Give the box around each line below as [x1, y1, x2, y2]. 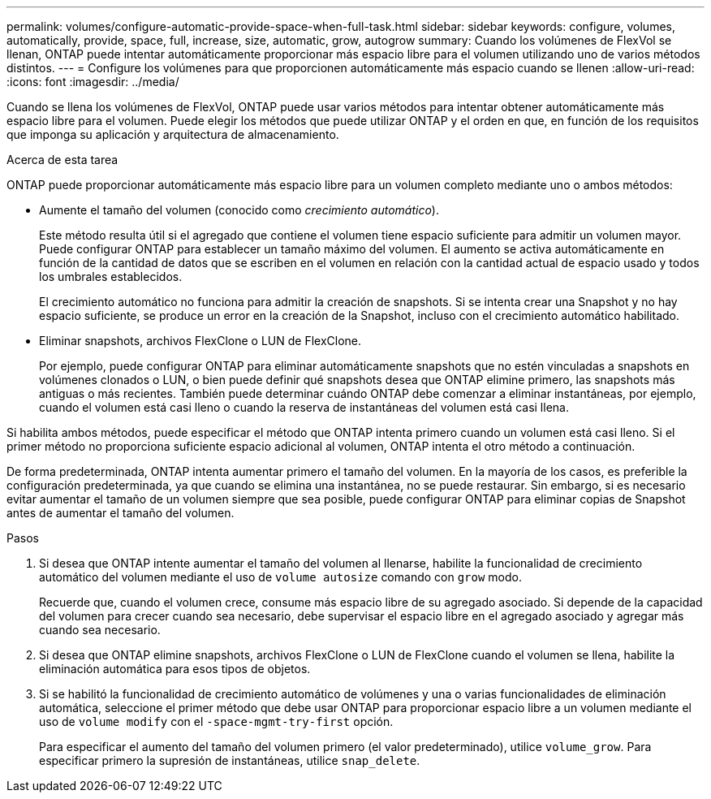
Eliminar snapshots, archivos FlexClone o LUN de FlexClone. [39, 334, 362, 348]
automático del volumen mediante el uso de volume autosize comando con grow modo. [39, 570, 522, 584]
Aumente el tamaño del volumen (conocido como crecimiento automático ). [39, 203, 439, 217]
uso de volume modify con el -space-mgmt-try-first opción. [39, 715, 394, 728]
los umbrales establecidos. [39, 270, 183, 283]
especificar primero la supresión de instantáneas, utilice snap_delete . [39, 754, 420, 767]
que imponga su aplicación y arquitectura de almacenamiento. [6, 127, 339, 141]
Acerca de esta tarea [6, 153, 118, 166]
